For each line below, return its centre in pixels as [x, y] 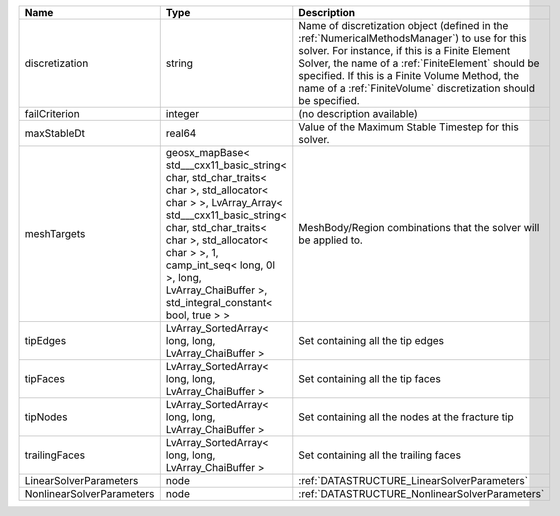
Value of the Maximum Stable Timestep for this [408, 127]
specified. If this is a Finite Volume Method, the [409, 75]
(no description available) [358, 113]
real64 [181, 133]
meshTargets [55, 233]
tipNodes [46, 417]
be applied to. [331, 240]
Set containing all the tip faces [370, 378]
